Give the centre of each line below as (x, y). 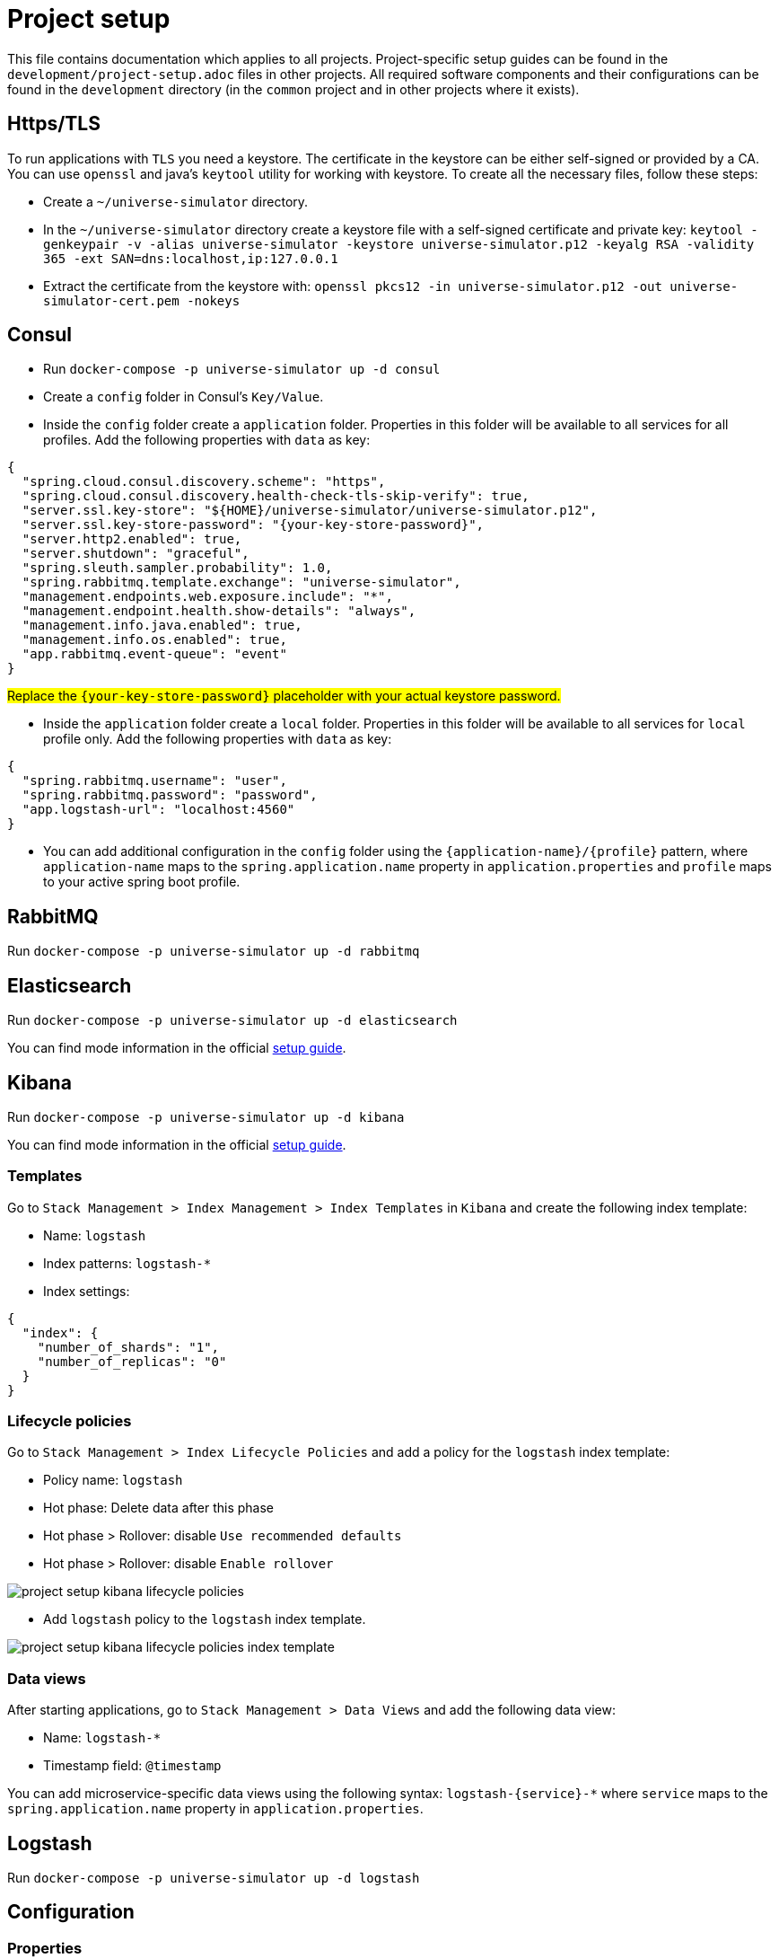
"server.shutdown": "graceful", (136, 554)
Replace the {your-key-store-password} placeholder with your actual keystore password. (284, 696)
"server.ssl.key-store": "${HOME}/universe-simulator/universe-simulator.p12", (310, 511)
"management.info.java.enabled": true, (162, 626)
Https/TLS (54, 124)
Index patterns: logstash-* (127, 1263)
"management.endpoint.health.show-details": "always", (219, 611)
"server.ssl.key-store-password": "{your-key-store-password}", (253, 525)
